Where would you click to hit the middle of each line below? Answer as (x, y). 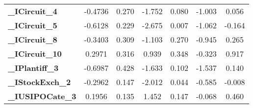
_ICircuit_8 (33, 39)
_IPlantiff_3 (33, 68)
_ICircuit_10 (35, 54)
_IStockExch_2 (39, 82)
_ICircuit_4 (33, 11)
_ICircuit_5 (33, 25)
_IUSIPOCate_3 (42, 96)
